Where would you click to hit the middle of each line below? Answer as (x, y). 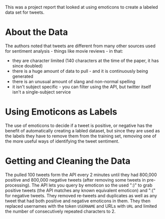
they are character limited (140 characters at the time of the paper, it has (85, 61)
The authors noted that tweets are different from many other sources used (80, 46)
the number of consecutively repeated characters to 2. (60, 211)
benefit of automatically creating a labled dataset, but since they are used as (82, 130)
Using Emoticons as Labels (61, 112)
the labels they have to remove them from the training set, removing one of (81, 136)
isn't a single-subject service (41, 92)
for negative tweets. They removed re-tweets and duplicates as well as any (81, 195)
